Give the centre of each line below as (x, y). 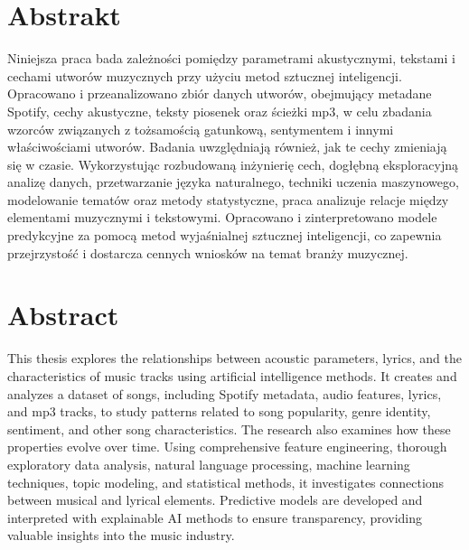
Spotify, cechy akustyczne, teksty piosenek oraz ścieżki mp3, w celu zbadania (220, 111)
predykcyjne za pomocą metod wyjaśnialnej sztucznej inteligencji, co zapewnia (225, 235)
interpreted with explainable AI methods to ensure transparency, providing (215, 517)
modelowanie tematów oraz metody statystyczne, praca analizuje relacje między (228, 199)
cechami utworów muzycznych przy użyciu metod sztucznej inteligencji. (205, 75)
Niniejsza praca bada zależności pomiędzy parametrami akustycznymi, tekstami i (231, 58)
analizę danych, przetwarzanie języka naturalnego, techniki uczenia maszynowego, (233, 182)
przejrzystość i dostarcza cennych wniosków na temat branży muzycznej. (208, 252)
